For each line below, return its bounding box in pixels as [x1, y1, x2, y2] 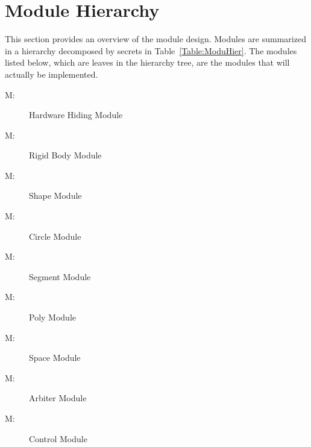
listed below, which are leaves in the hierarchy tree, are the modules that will [5, 56, 290, 69]
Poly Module [29, 311, 76, 324]
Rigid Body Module [29, 149, 102, 161]
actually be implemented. [5, 67, 98, 80]
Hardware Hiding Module [29, 108, 123, 121]
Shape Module [29, 189, 82, 202]
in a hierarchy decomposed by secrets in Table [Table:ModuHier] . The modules [5, 44, 297, 57]
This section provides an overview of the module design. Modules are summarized [5, 33, 306, 45]
